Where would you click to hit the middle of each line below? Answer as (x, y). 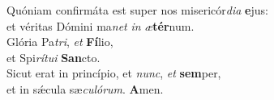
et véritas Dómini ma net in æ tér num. (101, 25)
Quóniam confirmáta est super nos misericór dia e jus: (137, 10)
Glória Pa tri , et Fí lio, (60, 42)
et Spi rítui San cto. (54, 57)
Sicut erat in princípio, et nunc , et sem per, (114, 73)
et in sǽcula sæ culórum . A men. (85, 88)
